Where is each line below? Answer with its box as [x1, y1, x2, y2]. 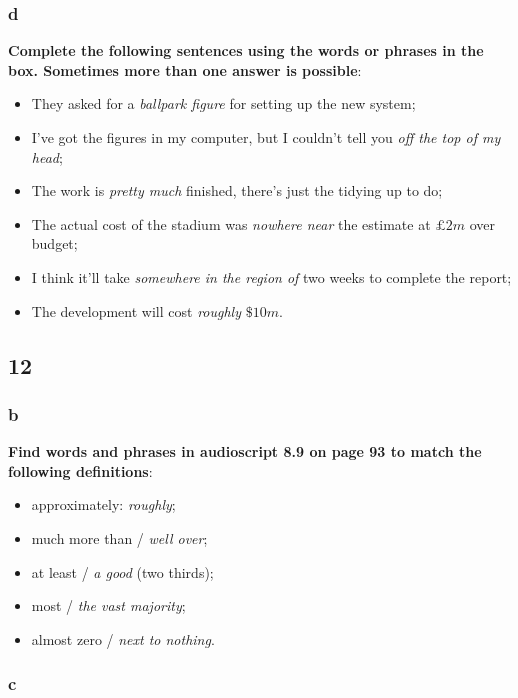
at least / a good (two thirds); [31, 561, 214, 582]
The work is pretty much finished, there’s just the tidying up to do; [31, 180, 443, 201]
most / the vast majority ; [31, 595, 186, 616]
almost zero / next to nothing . [31, 628, 215, 649]
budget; [31, 233, 78, 254]
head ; [31, 146, 63, 167]
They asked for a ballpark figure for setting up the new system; [31, 93, 416, 114]
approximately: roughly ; [31, 494, 176, 515]
